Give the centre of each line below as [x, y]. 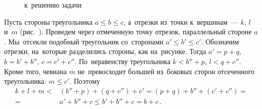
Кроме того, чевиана [35, 71]
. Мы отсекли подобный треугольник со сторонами [84, 41]
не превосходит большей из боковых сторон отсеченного [166, 71]
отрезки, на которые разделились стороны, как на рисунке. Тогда [105, 51]
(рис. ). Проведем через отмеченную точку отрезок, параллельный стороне [136, 32]
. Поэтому [85, 81]
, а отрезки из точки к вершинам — [181, 21]
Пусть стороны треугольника [48, 21]
